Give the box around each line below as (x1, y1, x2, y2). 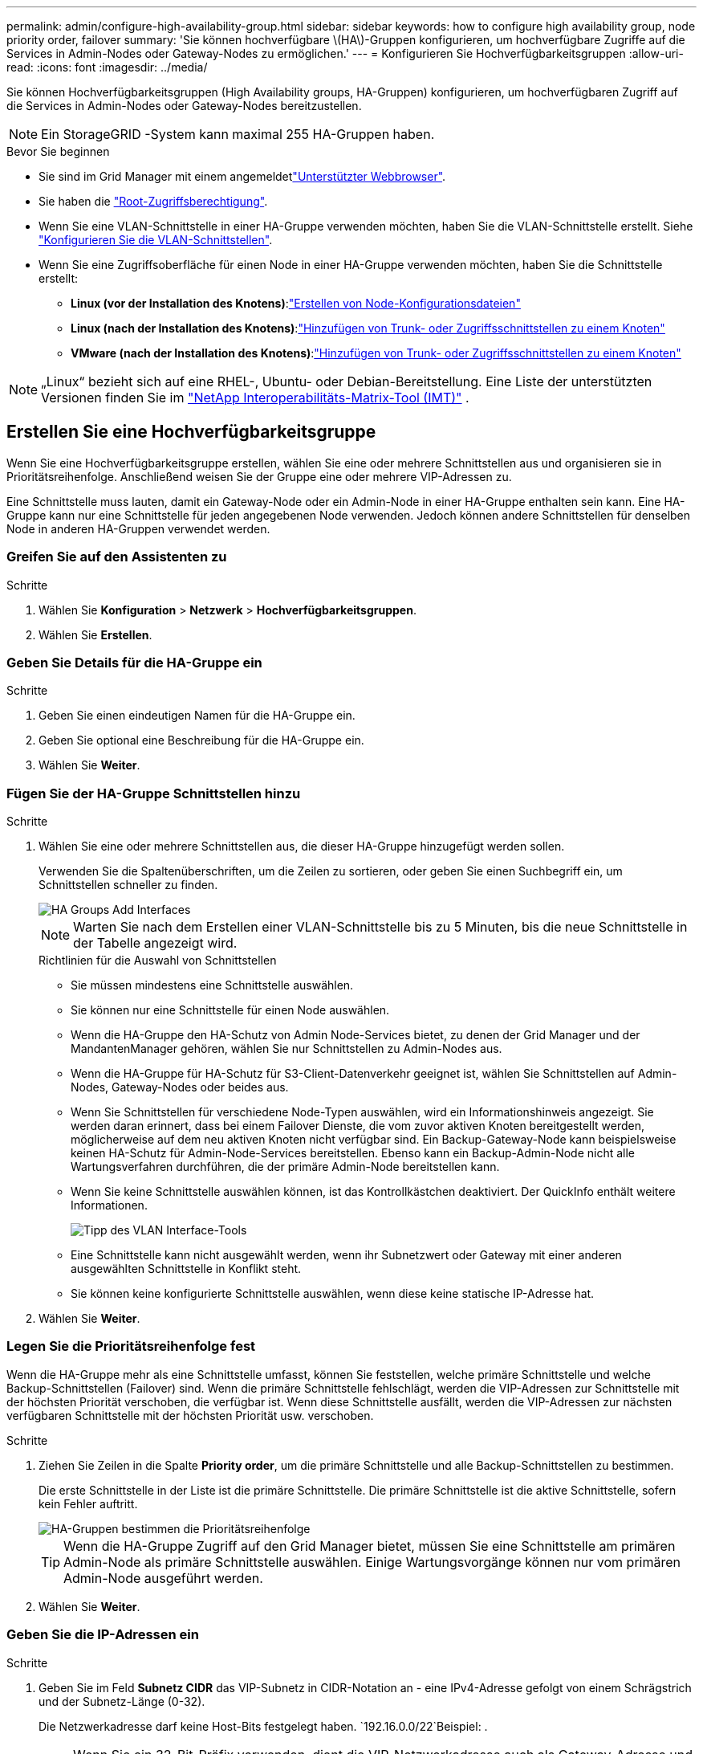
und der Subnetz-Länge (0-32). (39, 1694, 205, 1708)
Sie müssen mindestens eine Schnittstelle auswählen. (71, 978, 354, 993)
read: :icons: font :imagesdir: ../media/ (6, 60, 208, 74)
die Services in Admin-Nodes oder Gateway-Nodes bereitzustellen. (6, 99, 362, 112)
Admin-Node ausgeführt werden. (63, 1569, 263, 1586)
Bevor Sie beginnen (6, 145, 110, 158)
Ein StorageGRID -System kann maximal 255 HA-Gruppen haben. (41, 126, 435, 142)
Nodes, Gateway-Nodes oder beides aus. (71, 1080, 289, 1095)
